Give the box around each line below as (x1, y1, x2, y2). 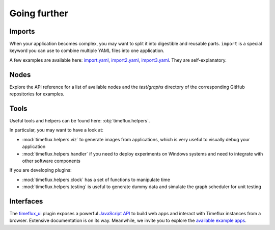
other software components (22, 158, 81, 164)
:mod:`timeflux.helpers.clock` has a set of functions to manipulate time (22, 176, 171, 183)
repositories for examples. (9, 91, 65, 97)
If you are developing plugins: (9, 167, 72, 173)
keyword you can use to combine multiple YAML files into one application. (9, 47, 165, 54)
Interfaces (9, 197, 43, 206)
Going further (9, 8, 68, 19)
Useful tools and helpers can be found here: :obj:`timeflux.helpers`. (9, 118, 150, 124)
